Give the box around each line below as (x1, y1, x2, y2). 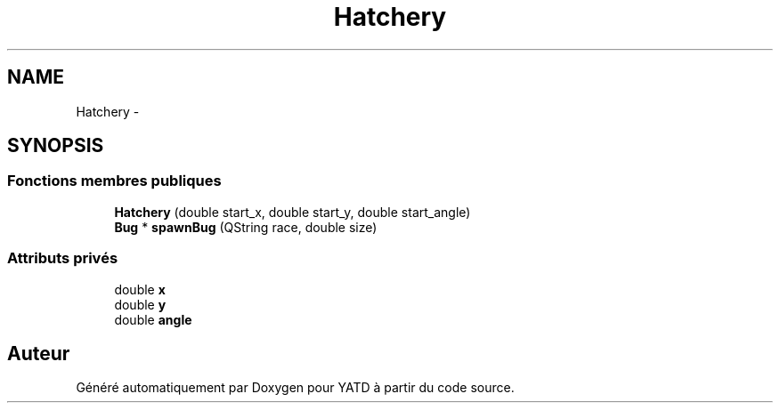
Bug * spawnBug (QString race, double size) (114, 219, 378, 235)
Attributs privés (7, 249, 118, 268)
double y (114, 296, 167, 312)
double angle (114, 311, 192, 327)
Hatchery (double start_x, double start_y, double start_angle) (114, 204, 471, 220)
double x (114, 281, 166, 297)
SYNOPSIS (7, 134, 104, 157)
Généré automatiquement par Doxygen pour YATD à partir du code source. (76, 380, 515, 396)
